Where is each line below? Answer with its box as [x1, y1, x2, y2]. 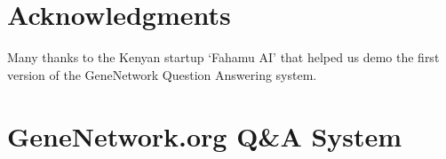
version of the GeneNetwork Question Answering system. [7, 65, 317, 83]
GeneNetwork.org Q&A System [7, 117, 402, 154]
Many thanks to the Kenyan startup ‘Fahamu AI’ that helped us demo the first [7, 48, 440, 67]
